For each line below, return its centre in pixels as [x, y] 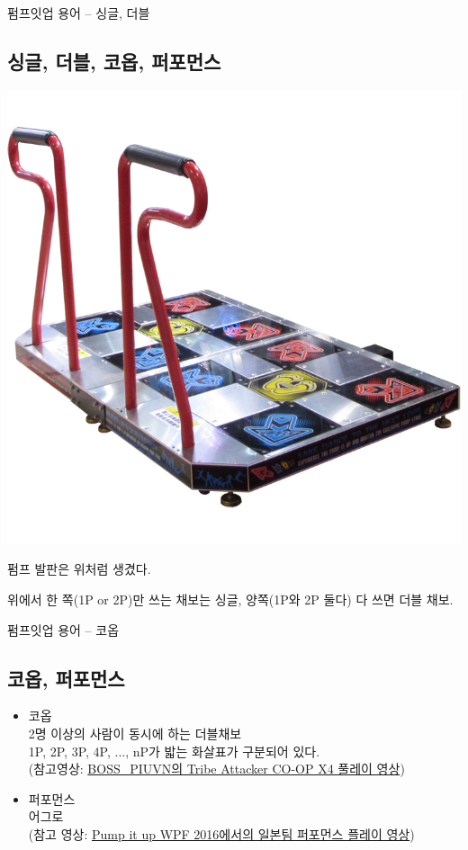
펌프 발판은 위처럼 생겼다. [79, 569]
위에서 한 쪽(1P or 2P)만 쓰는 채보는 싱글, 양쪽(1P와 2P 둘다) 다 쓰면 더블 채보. [230, 599]
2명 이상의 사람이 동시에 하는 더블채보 [135, 733]
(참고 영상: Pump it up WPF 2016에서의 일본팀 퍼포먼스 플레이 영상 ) [221, 833]
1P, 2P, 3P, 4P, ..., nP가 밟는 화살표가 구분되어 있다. [174, 751]
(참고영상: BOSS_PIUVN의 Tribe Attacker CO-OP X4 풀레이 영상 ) [216, 769]
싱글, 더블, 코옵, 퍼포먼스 [114, 61]
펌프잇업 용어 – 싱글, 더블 [79, 13]
